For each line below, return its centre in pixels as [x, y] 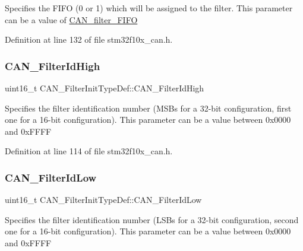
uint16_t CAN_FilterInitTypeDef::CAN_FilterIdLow [103, 200]
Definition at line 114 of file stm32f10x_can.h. [89, 151]
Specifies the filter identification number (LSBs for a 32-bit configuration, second [152, 219]
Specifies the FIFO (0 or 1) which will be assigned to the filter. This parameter [149, 8]
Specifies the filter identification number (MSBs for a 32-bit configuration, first [148, 108]
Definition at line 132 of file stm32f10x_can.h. [89, 39]
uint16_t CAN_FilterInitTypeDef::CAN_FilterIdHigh [105, 88]
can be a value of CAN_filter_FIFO [71, 19]
